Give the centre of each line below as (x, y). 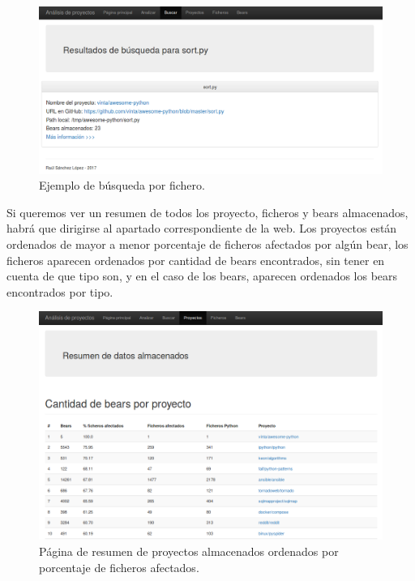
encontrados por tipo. (60, 291)
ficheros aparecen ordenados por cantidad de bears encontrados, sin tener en (196, 260)
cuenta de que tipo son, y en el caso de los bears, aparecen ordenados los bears (202, 276)
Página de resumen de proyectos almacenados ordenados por (189, 551)
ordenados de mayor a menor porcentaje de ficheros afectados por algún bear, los (207, 244)
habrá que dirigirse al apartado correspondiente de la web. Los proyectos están (202, 228)
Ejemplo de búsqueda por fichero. (122, 185)
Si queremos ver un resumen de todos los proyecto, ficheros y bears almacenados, (207, 212)
